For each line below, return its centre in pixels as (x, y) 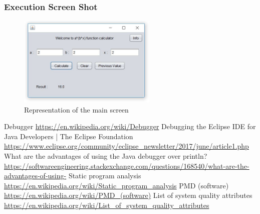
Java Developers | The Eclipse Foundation (69, 136)
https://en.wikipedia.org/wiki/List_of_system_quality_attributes (107, 205)
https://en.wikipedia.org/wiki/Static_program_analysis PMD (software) (116, 185)
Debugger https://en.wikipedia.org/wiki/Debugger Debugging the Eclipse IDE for (130, 126)
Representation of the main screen (76, 109)
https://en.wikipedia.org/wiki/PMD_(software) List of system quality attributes (128, 195)
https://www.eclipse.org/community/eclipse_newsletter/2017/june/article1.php (126, 146)
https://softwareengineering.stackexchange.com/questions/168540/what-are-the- (127, 166)
